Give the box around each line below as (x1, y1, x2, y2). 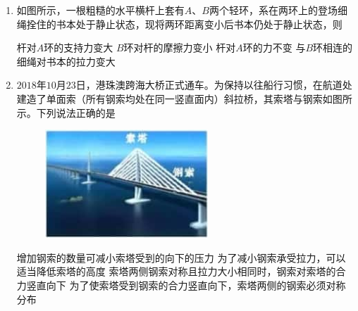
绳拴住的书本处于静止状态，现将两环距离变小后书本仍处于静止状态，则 (16, 16, 342, 31)
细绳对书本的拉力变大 (16, 53, 116, 68)
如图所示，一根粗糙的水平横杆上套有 (16, 3, 185, 17)
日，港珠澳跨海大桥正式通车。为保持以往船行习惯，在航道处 (75, 77, 352, 92)
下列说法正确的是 (36, 105, 116, 120)
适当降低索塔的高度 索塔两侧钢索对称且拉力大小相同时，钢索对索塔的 (16, 264, 336, 279)
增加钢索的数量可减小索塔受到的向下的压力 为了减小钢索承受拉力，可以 (16, 250, 346, 265)
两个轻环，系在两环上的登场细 (209, 3, 347, 17)
